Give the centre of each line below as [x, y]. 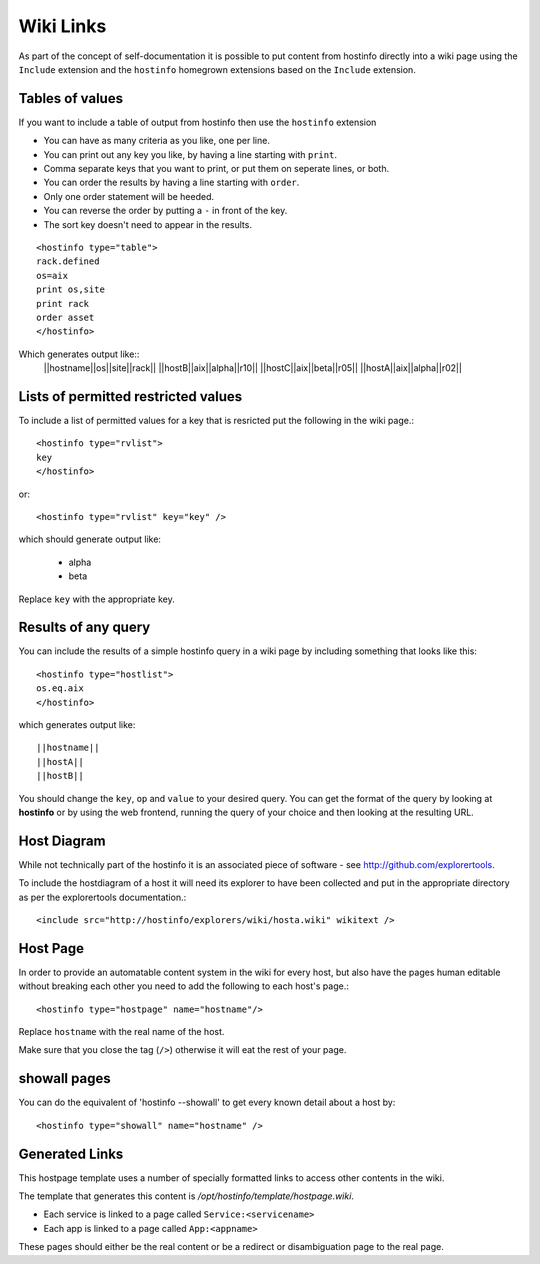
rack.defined [68, 261]
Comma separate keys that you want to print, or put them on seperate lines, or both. [216, 169]
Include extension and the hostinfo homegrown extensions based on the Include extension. [217, 69]
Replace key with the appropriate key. [96, 599]
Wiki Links [62, 26]
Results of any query [84, 627]
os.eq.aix [60, 688]
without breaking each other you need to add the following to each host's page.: [183, 986]
